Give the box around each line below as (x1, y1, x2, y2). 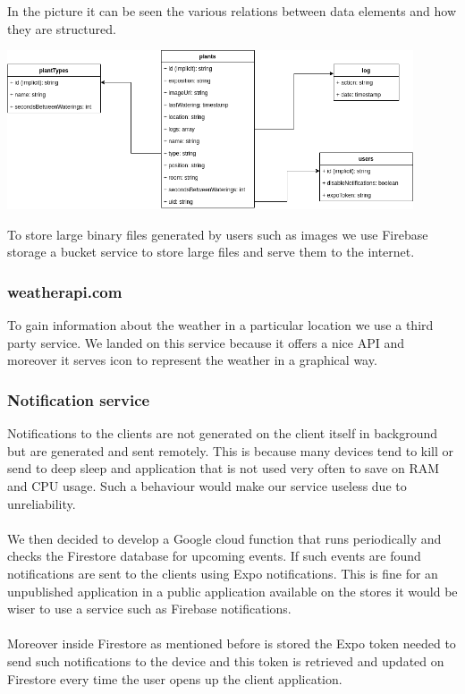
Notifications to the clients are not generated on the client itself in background (7, 424, 438, 443)
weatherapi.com (7, 280, 123, 302)
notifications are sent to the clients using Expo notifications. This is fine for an (7, 564, 438, 583)
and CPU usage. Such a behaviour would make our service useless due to (7, 477, 407, 495)
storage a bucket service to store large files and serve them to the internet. (7, 242, 415, 261)
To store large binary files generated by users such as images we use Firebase (7, 224, 428, 243)
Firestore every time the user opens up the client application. (7, 669, 342, 688)
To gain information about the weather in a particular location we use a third (7, 316, 434, 334)
